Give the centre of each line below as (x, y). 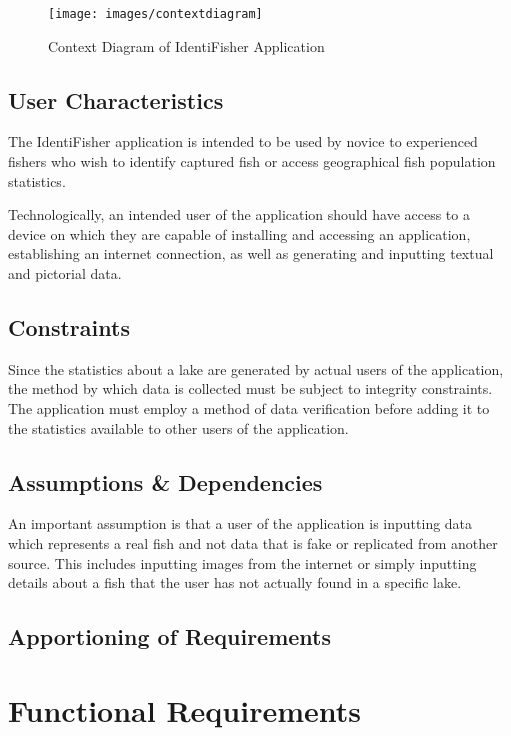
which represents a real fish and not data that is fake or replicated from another (253, 542)
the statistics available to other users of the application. (178, 427)
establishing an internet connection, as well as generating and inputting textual (251, 253)
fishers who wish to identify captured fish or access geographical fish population (252, 161)
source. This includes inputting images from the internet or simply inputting (242, 562)
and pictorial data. (65, 273)
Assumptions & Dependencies (165, 481)
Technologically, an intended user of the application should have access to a (239, 214)
